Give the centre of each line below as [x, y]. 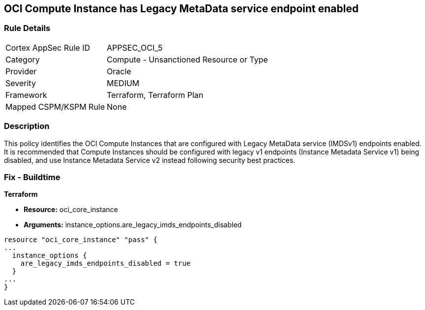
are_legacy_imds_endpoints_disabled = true [106, 263]
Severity [21, 83]
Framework [26, 95]
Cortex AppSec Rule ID [48, 47]
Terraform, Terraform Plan [155, 95]
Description [27, 126]
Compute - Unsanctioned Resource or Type [187, 59]
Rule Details [27, 28]
